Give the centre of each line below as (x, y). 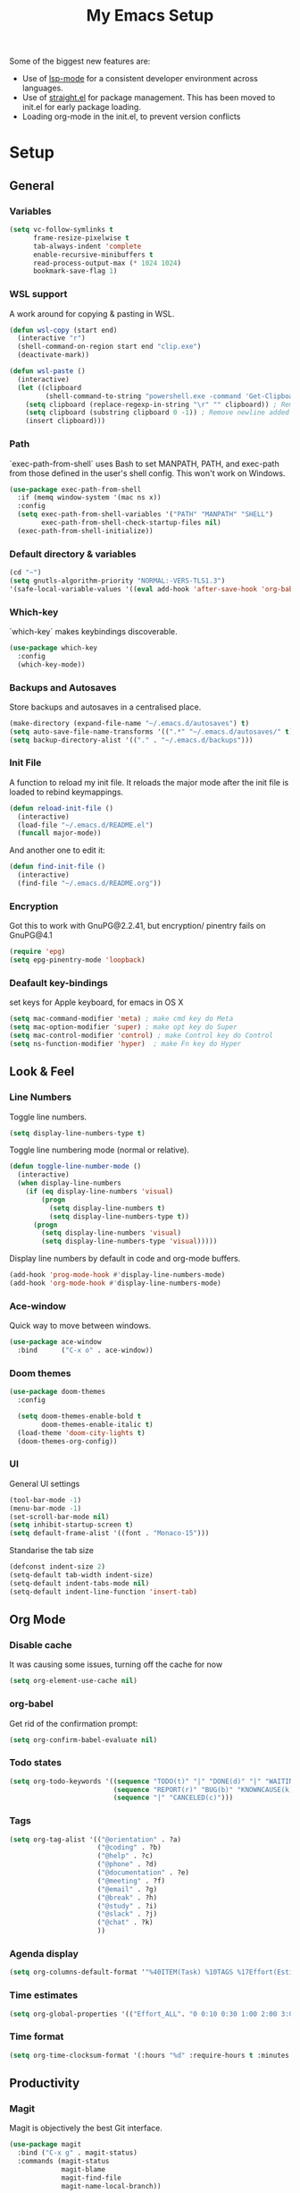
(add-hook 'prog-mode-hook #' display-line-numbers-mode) (117, 1275)
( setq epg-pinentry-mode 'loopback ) (77, 960)
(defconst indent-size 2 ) (57, 1567)
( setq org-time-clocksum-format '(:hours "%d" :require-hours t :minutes (150, 2055)
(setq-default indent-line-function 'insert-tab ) (104, 1592)
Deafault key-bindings (59, 982)
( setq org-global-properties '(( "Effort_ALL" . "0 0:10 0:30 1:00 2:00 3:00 (153, 2014)
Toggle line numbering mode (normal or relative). (100, 1150)
